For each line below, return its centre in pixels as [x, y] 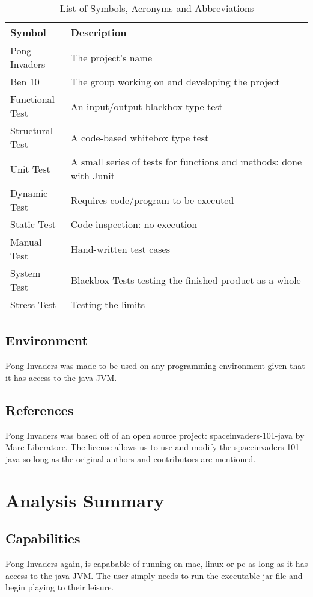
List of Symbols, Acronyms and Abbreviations [157, 8]
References [40, 410]
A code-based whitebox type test [140, 137]
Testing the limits [108, 304]
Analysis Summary [85, 500]
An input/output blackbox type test [147, 106]
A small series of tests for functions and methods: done [186, 162]
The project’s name [111, 57]
